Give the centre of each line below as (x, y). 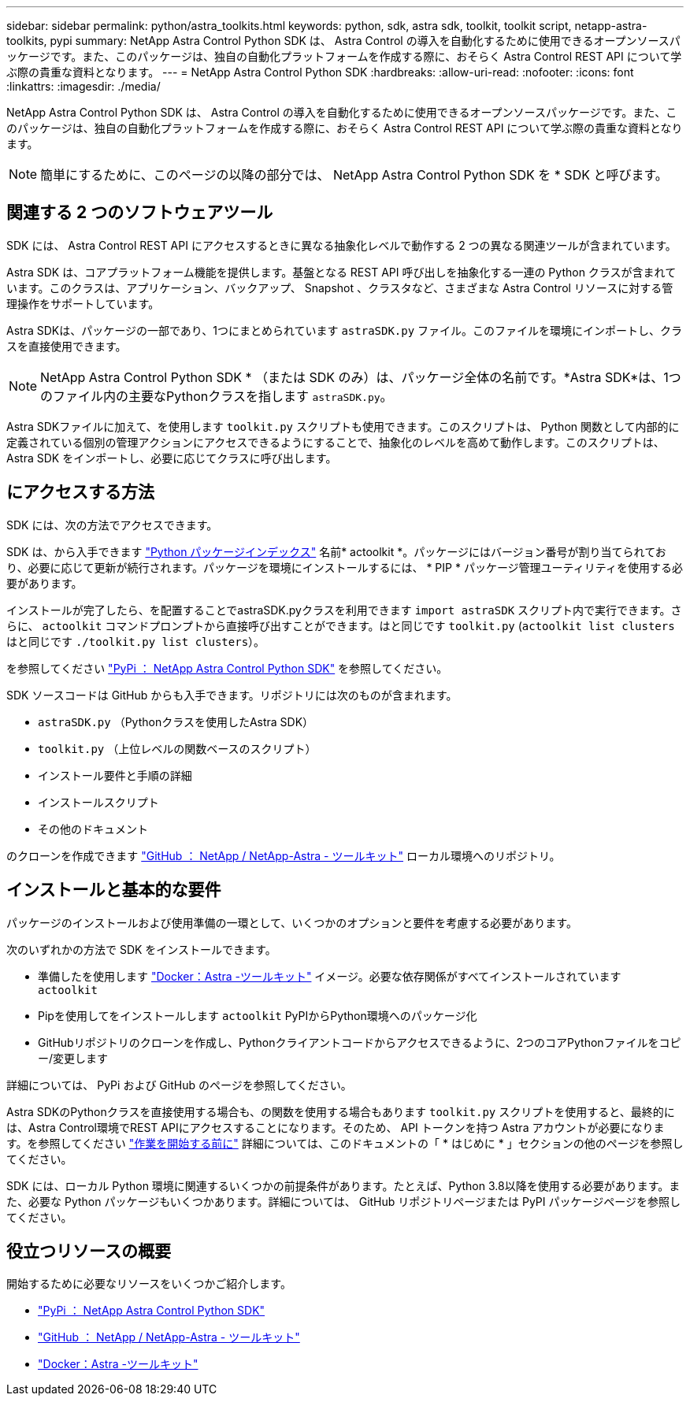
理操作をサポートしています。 (83, 303)
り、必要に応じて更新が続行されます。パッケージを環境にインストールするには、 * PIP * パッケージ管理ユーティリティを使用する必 (345, 567)
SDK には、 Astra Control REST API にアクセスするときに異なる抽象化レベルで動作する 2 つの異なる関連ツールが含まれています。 (341, 245)
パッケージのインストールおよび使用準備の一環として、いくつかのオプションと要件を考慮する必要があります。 (292, 922)
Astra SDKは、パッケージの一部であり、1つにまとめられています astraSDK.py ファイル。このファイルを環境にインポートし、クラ (345, 330)
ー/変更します (73, 1058)
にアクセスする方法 (80, 492)
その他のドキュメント (93, 829)
